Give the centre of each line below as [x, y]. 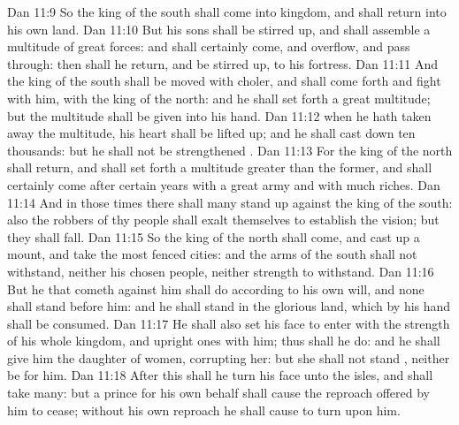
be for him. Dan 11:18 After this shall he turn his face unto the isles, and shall [220, 375]
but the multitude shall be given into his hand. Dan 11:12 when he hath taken [219, 115]
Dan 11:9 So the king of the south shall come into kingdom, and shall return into [227, 11]
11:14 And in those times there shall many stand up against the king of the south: [230, 202]
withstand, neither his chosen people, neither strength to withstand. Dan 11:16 [221, 271]
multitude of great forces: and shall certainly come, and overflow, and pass [209, 46]
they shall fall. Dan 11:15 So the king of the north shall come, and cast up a [214, 236]
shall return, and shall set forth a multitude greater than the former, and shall [220, 167]
